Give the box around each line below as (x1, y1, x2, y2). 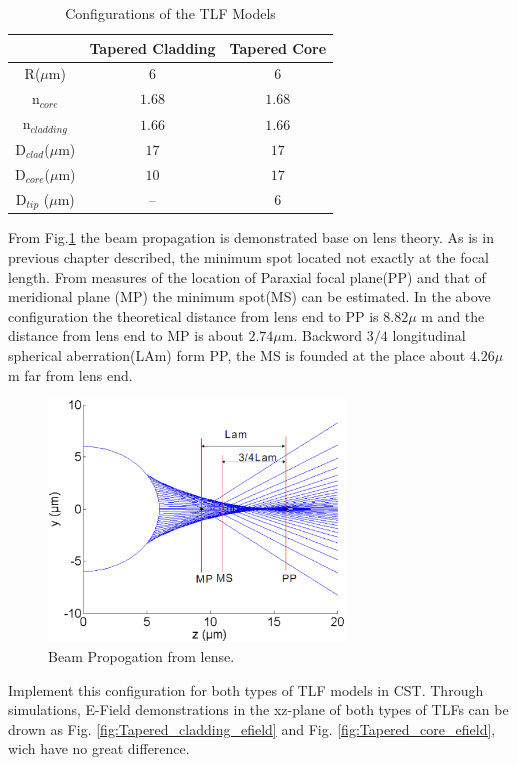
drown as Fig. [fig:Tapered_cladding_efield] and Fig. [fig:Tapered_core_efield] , (8, 718, 496, 739)
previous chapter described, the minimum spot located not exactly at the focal (8, 247, 490, 268)
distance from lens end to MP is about (8, 325, 244, 346)
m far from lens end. (8, 364, 133, 385)
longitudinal (392, 325, 466, 346)
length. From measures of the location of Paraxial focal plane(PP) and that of (8, 266, 486, 287)
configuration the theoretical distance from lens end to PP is (8, 305, 379, 326)
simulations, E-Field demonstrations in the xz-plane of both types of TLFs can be (8, 699, 509, 720)
